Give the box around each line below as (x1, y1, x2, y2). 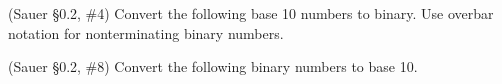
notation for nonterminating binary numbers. (8, 22, 284, 43)
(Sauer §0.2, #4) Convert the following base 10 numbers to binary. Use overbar (8, 3, 494, 23)
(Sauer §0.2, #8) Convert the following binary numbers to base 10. (8, 56, 418, 77)
